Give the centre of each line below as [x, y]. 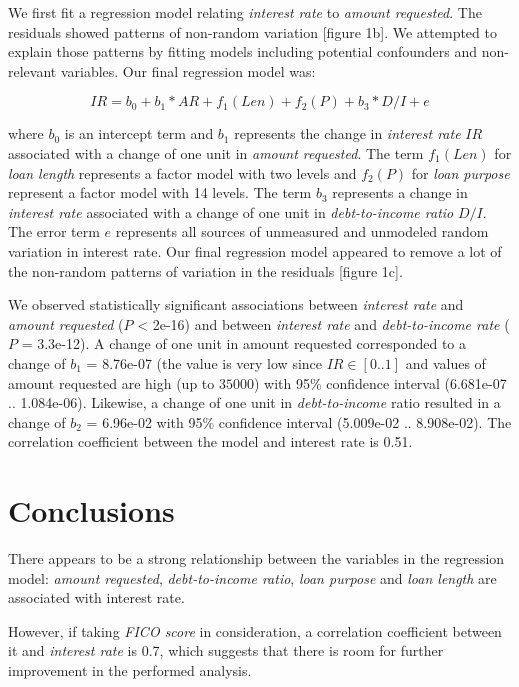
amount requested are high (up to [111, 382]
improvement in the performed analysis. [130, 669]
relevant [32, 70]
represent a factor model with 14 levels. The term [160, 192]
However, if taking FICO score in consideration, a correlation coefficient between [255, 630]
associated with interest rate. [96, 597]
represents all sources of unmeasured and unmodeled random [302, 231]
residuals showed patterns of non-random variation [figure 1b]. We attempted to [252, 31]
